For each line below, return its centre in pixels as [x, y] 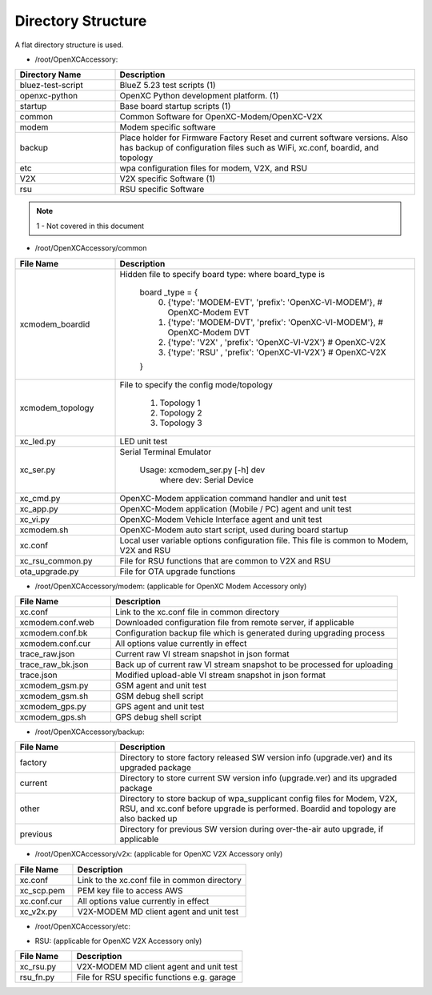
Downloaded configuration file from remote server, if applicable [235, 622]
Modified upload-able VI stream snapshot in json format [220, 675]
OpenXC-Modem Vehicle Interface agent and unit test [221, 519]
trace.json [38, 675]
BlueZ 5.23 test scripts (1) [168, 86]
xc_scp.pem [42, 890]
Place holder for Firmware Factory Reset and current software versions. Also [264, 138]
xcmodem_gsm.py [54, 685]
